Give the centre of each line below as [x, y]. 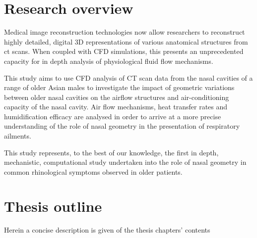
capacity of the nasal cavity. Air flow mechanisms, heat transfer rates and [116, 107]
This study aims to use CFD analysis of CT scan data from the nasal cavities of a [128, 77]
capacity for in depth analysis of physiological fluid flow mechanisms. [109, 61]
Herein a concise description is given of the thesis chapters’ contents [107, 229]
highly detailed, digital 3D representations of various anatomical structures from [126, 41]
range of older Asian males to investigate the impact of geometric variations [119, 87]
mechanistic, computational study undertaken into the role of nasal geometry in [125, 162]
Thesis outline [53, 206]
